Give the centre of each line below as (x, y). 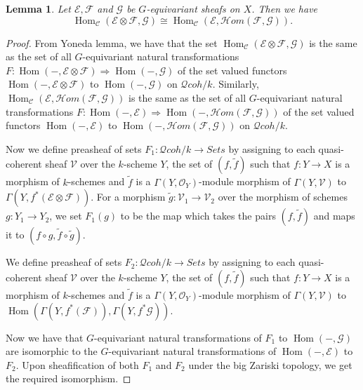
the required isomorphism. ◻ (68, 378)
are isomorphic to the (52, 351)
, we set (66, 216)
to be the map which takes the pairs (198, 216)
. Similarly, (236, 84)
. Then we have (285, 8)
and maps (334, 216)
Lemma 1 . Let (38, 8)
